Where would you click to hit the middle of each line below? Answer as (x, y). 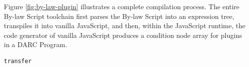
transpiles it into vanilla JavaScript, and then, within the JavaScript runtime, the (125, 25)
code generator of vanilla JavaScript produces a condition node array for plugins (123, 35)
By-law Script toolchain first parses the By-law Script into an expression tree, (119, 16)
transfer (18, 61)
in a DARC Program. (36, 44)
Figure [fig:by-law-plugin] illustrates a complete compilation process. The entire (122, 6)
